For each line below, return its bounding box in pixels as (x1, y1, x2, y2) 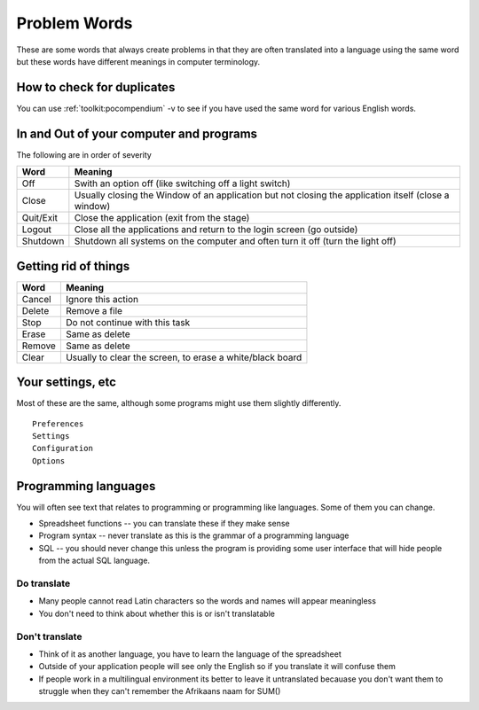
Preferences (32, 418, 84, 429)
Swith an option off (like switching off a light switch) (74, 177, 291, 190)
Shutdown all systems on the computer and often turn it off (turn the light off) (74, 235, 397, 247)
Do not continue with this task (65, 316, 191, 328)
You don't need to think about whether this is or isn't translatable (38, 608, 275, 619)
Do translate (16, 577, 71, 589)
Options (32, 456, 66, 465)
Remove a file (65, 304, 123, 316)
